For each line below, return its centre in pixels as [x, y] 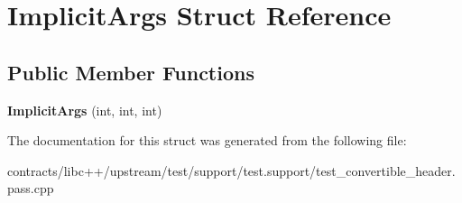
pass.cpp [31, 188]
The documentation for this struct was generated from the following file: [207, 140]
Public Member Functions [131, 72]
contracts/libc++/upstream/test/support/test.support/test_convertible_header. [231, 170]
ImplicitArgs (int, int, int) [85, 110]
